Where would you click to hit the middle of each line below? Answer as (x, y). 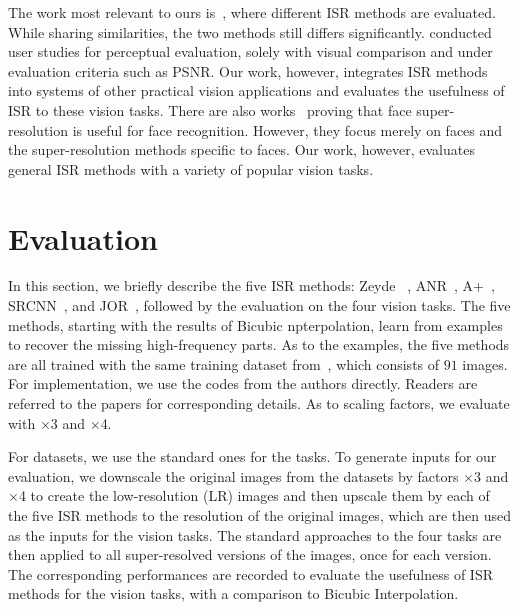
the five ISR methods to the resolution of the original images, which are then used (260, 515)
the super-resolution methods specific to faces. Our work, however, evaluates (241, 149)
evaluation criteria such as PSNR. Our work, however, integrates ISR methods (248, 70)
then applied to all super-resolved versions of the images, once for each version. (250, 554)
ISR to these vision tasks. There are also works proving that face (210, 109)
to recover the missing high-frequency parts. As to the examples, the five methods (259, 344)
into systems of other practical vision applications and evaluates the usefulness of (256, 90)
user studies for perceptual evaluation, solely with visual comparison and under (250, 51)
